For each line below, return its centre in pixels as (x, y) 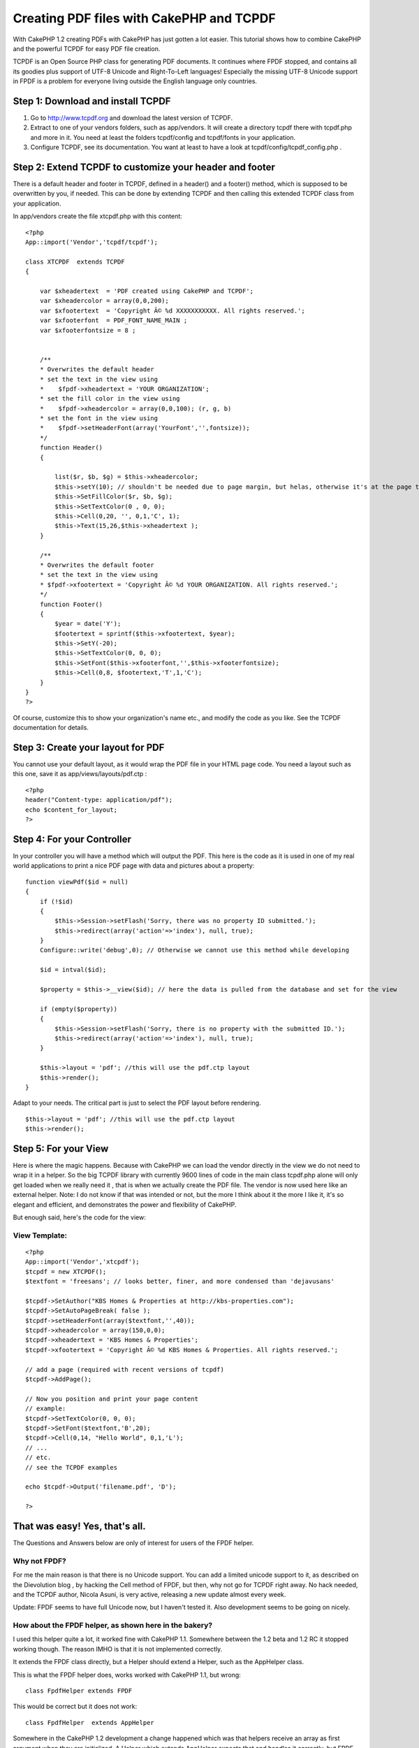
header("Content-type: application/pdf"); (99, 800)
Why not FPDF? (39, 1561)
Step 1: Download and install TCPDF (92, 101)
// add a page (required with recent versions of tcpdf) (125, 1369)
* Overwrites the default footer (97, 565)
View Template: (40, 1235)
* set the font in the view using (99, 418)
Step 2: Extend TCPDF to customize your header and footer (144, 167)
